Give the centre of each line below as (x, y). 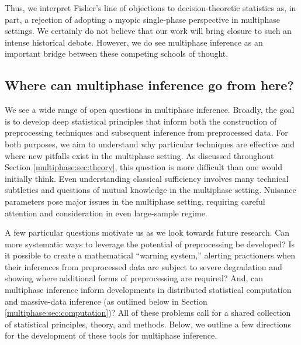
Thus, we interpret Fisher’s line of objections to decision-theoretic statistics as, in (150, 8)
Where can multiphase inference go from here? (149, 85)
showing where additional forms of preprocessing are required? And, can (134, 278)
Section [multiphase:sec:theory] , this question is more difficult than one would (143, 167)
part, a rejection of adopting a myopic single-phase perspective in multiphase (142, 19)
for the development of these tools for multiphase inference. (111, 335)
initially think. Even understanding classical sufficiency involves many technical (147, 178)
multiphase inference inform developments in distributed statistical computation (148, 290)
